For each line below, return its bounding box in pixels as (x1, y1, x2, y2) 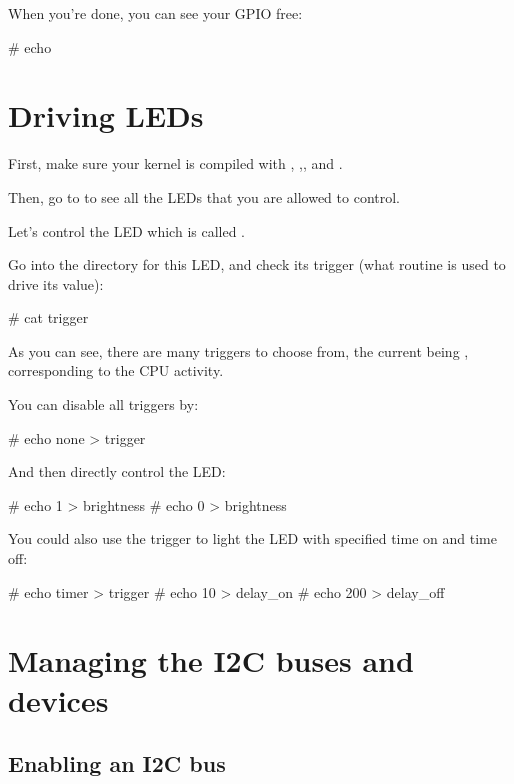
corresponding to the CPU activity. (8, 360, 224, 381)
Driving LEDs (8, 95, 204, 136)
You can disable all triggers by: (8, 394, 199, 415)
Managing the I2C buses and (8, 640, 414, 681)
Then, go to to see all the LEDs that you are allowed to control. (8, 186, 400, 207)
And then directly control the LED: (8, 461, 226, 482)
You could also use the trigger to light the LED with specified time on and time (8, 528, 497, 549)
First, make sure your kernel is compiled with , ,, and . (8, 153, 343, 174)
